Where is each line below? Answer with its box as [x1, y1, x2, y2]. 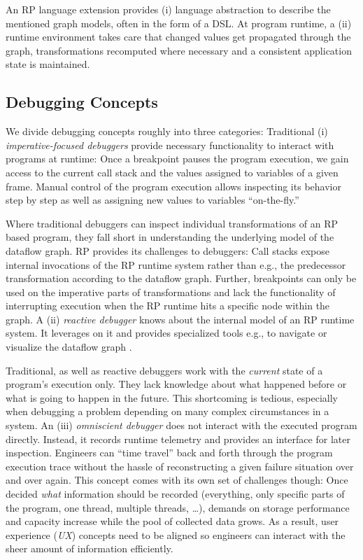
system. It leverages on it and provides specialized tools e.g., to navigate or [6, 325, 327, 340]
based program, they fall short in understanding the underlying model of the [6, 230, 334, 244]
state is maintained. [6, 57, 90, 71]
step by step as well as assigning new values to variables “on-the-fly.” [6, 192, 299, 207]
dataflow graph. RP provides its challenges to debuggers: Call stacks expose [6, 243, 330, 258]
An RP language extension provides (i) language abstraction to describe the [6, 2, 331, 16]
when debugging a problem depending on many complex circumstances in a [6, 404, 329, 419]
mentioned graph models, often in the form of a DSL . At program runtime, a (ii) [6, 15, 352, 30]
